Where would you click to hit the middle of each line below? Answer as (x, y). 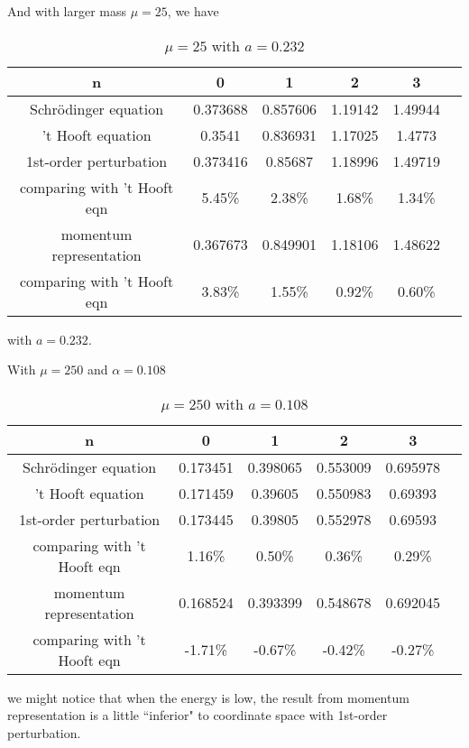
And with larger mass (67, 11)
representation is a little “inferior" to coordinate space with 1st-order (198, 715)
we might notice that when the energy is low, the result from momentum (208, 697)
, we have (193, 11)
